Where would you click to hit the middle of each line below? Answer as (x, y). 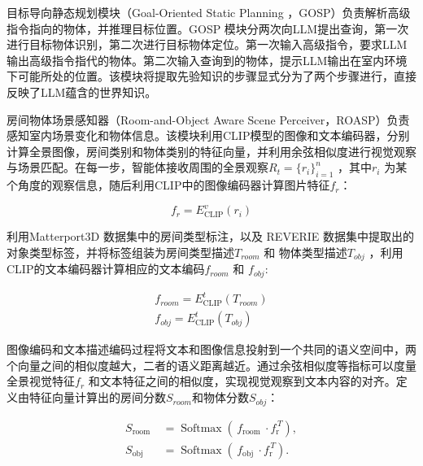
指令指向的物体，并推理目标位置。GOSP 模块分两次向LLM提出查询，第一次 (208, 28)
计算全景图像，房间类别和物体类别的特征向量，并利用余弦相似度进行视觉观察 (211, 151)
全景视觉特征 (41, 381)
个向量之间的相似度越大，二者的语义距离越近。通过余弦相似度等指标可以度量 (211, 365)
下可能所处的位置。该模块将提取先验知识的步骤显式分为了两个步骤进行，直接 (211, 76)
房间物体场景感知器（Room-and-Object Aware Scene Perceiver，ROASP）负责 (208, 119)
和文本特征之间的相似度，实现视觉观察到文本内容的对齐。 (242, 381)
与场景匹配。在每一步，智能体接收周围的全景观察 (137, 167)
